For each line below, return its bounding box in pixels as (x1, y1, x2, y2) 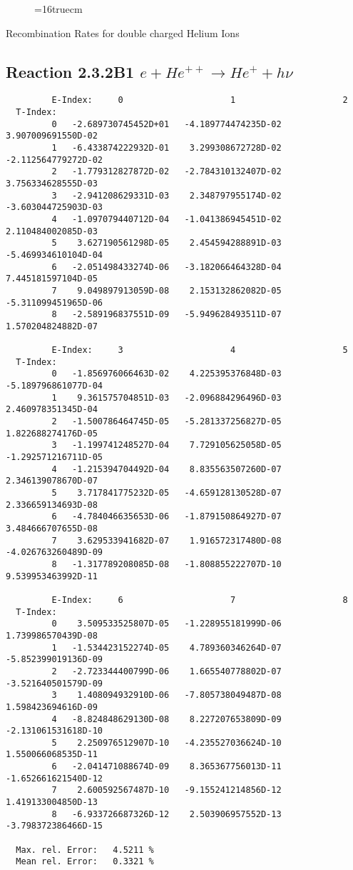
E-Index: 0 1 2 (51, 95, 348, 106)
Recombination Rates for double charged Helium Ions (6, 25, 240, 40)
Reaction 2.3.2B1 (6, 60, 135, 82)
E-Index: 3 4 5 (51, 345, 348, 356)
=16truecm (34, 1, 83, 16)
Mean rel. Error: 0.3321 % (16, 856, 154, 867)
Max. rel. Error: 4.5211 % (16, 844, 154, 855)
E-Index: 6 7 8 (51, 594, 348, 605)
